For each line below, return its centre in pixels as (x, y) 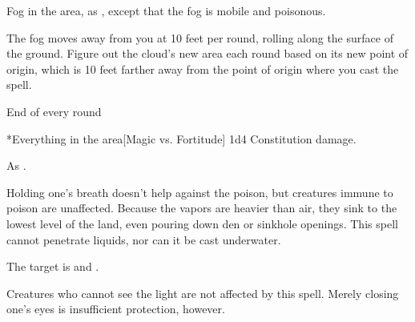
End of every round (54, 111)
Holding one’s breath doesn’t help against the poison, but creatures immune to (200, 192)
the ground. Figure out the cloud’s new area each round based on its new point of (207, 53)
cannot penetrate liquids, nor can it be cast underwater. (144, 239)
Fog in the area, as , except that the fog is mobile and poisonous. (166, 10)
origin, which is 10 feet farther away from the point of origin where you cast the (203, 68)
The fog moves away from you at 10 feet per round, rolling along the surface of (200, 37)
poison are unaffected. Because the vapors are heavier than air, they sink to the (202, 208)
